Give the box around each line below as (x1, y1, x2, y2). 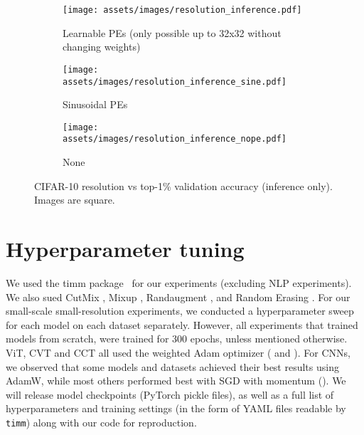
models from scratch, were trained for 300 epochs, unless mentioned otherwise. (6, 331, 348, 346)
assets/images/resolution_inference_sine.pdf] (63, 76, 287, 87)
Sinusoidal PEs (63, 97, 128, 112)
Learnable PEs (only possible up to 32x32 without (63, 25, 282, 40)
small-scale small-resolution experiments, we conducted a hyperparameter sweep (6, 303, 354, 318)
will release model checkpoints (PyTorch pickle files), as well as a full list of (6, 387, 334, 402)
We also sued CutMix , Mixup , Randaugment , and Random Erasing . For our (6, 289, 350, 304)
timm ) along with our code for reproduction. (6, 414, 197, 429)
